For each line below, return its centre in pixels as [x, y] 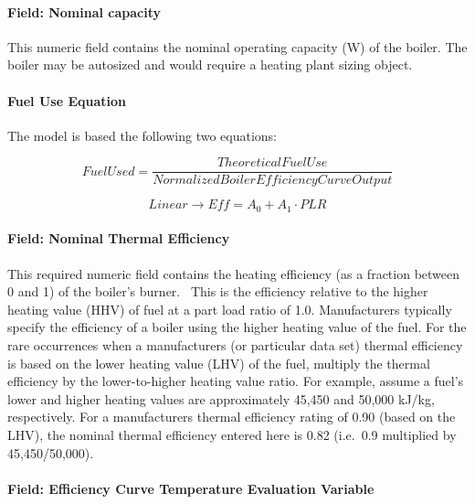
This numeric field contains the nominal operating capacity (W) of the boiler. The [237, 46]
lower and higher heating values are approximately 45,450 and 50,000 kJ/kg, [221, 398]
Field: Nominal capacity [84, 11]
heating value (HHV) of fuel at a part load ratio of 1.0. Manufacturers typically [230, 309]
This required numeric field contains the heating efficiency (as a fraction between [234, 273]
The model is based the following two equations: [142, 135]
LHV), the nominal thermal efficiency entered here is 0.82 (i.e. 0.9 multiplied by [232, 435]
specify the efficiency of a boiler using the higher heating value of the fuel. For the [237, 327]
